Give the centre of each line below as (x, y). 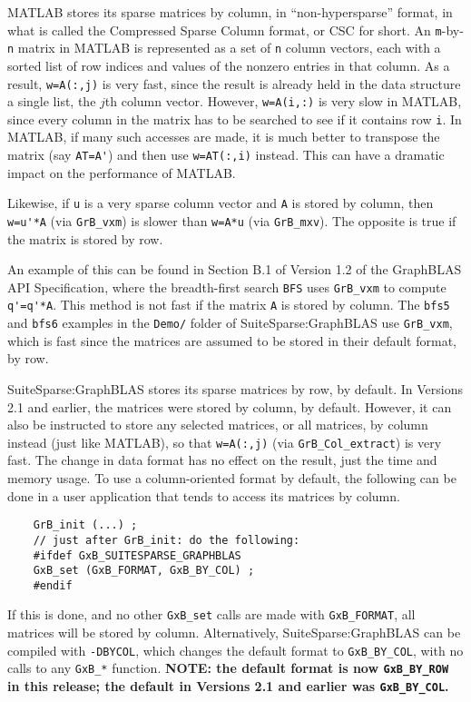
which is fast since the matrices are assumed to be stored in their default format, (232, 340)
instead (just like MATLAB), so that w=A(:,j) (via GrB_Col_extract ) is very (225, 442)
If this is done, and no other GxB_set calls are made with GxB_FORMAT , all (211, 614)
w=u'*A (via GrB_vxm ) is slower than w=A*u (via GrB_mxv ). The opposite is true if (232, 220)
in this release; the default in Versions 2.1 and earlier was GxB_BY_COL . (228, 686)
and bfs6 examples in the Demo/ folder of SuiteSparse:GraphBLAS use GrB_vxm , (230, 323)
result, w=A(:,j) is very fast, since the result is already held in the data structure (234, 83)
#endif (53, 585)
